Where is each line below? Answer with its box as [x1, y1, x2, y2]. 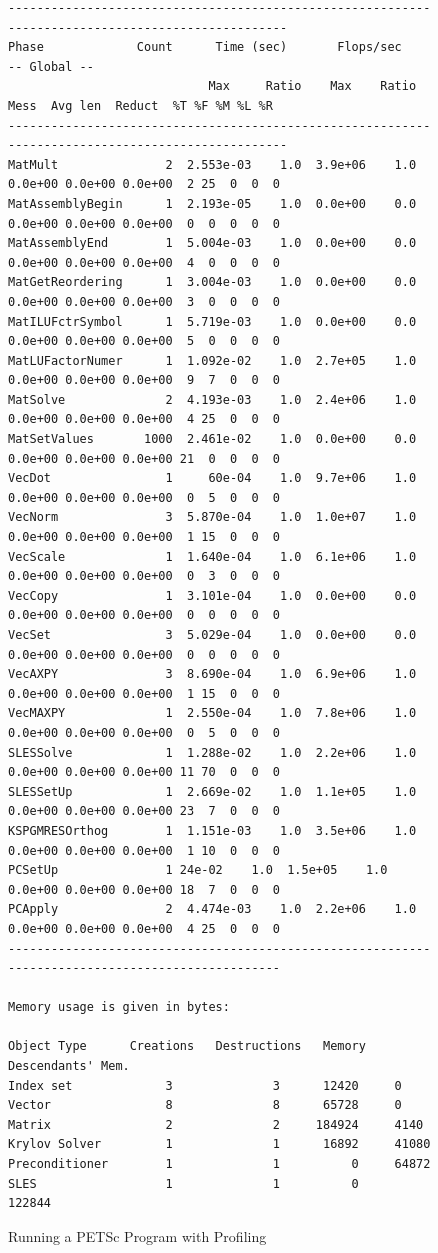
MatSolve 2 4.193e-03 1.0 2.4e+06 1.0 [8, 392, 417, 407]
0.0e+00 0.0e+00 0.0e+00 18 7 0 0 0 [8, 882, 281, 897]
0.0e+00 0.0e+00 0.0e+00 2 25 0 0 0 [8, 177, 281, 192]
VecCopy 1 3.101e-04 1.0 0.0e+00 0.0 [8, 588, 417, 603]
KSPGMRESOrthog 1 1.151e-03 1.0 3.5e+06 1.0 [8, 823, 417, 838]
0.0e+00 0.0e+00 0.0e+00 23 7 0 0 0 [8, 804, 281, 819]
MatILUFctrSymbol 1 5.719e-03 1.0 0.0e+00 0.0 [8, 314, 417, 329]
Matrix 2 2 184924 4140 [8, 1117, 424, 1132]
